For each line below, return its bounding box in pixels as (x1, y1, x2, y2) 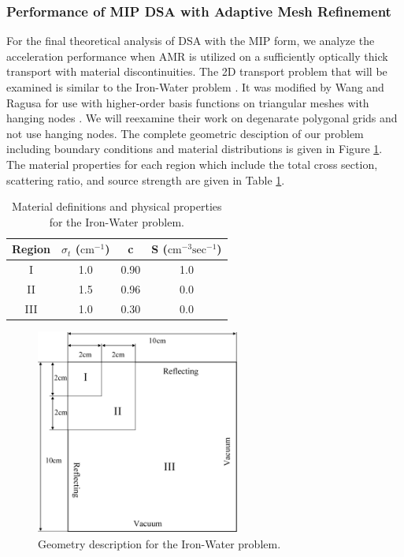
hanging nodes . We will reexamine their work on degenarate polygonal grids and (6, 110, 398, 126)
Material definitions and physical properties (12, 198, 222, 215)
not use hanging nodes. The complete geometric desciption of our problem (6, 125, 364, 141)
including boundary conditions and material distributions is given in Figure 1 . (6, 140, 383, 157)
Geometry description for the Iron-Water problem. (38, 535, 281, 551)
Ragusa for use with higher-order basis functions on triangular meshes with (6, 94, 369, 110)
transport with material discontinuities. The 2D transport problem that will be (6, 63, 387, 80)
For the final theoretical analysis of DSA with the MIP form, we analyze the (6, 32, 375, 49)
